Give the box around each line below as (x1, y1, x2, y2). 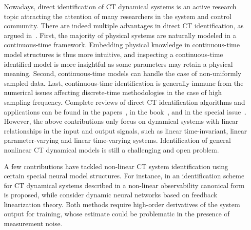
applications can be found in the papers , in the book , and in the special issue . (4, 106, 247, 116)
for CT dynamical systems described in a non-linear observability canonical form (4, 180, 245, 190)
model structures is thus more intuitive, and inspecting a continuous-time (4, 49, 223, 59)
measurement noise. (4, 218, 62, 229)
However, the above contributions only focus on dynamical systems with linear (4, 116, 238, 126)
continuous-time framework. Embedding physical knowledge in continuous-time (4, 39, 240, 50)
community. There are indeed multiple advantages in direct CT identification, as (4, 20, 244, 31)
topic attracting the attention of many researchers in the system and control (4, 11, 232, 21)
